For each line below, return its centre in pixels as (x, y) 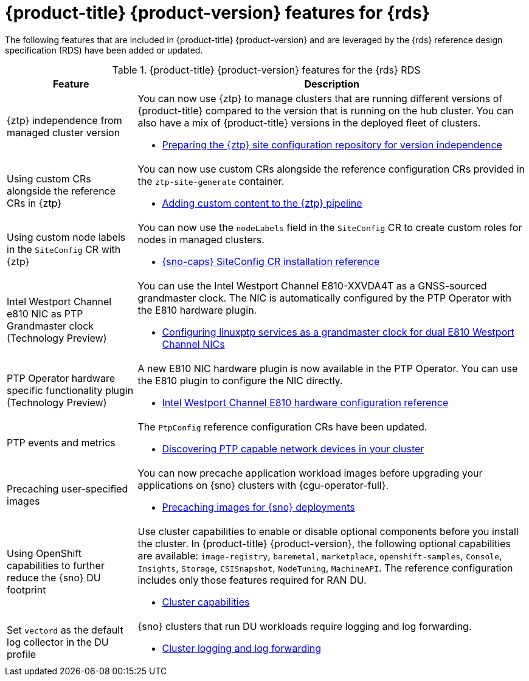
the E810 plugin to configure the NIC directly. (240, 380)
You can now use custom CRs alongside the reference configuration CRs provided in (331, 169)
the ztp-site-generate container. (211, 181)
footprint (26, 589)
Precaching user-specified (67, 489)
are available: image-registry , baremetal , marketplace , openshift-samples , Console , (320, 555)
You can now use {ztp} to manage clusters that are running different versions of (320, 98)
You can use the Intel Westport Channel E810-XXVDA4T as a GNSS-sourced (312, 285)
